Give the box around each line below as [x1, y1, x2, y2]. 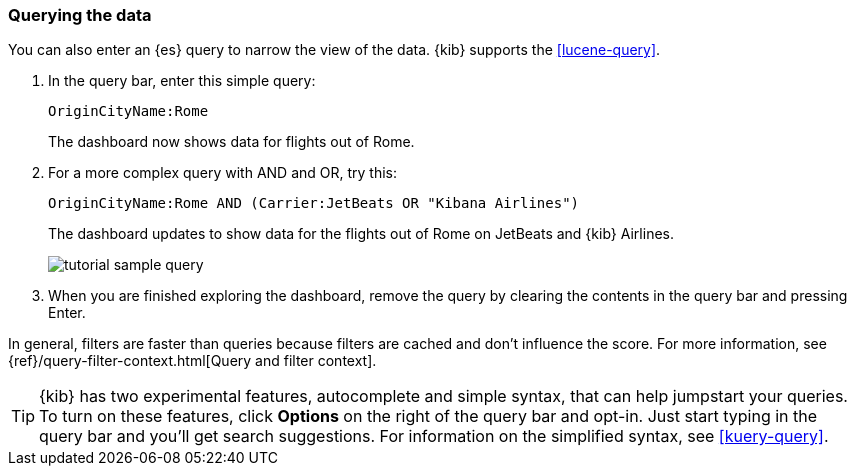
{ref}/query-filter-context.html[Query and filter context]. [8, 352, 377, 370]
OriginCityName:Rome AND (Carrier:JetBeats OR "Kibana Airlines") [48, 195, 580, 212]
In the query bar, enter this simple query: [48, 72, 316, 90]
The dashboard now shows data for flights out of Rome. [48, 133, 415, 151]
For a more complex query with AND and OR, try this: [48, 164, 398, 182]
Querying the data [8, 5, 152, 25]
